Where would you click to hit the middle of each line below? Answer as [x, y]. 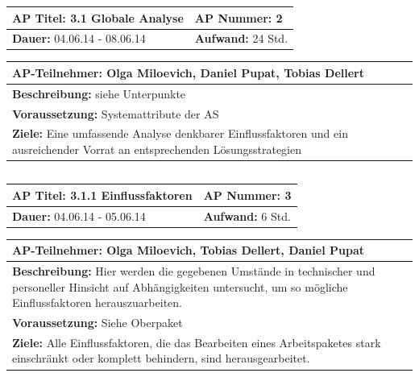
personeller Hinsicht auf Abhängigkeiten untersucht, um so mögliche [180, 286]
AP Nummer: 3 [247, 195]
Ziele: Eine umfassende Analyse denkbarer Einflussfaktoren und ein [180, 133]
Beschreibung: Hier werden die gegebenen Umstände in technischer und [194, 270]
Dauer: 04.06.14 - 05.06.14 [79, 215]
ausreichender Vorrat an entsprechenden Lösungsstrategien [157, 149]
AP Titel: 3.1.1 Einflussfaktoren [102, 195]
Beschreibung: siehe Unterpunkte [99, 93]
